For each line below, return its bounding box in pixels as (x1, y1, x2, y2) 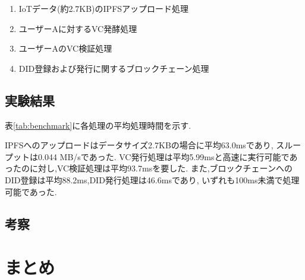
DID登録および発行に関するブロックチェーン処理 (18, 62, 209, 74)
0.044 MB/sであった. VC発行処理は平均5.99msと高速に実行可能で (37, 150, 290, 163)
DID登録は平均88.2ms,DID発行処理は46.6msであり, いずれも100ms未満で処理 (5, 173, 300, 186)
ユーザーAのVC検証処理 (18, 42, 112, 55)
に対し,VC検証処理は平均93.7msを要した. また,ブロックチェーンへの (29, 162, 293, 174)
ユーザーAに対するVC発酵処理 (18, 22, 137, 34)
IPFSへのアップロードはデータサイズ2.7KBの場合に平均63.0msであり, (5, 139, 273, 151)
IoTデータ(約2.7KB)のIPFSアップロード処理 (18, 2, 189, 14)
